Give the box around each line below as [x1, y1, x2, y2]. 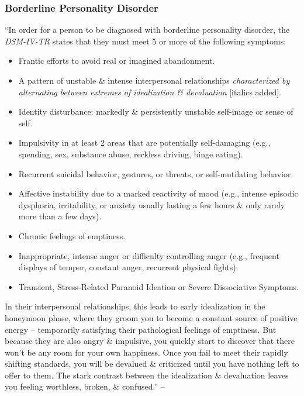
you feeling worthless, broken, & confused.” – [5, 380, 165, 392]
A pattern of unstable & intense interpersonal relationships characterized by [18, 74, 290, 86]
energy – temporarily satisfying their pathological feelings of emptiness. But [5, 323, 277, 335]
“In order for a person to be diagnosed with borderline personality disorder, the [5, 23, 290, 36]
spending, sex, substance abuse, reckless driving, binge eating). [18, 147, 243, 160]
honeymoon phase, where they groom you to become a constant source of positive [5, 311, 298, 323]
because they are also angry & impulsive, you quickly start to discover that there [5, 335, 295, 347]
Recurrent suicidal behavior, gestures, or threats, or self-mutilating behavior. [18, 167, 293, 180]
